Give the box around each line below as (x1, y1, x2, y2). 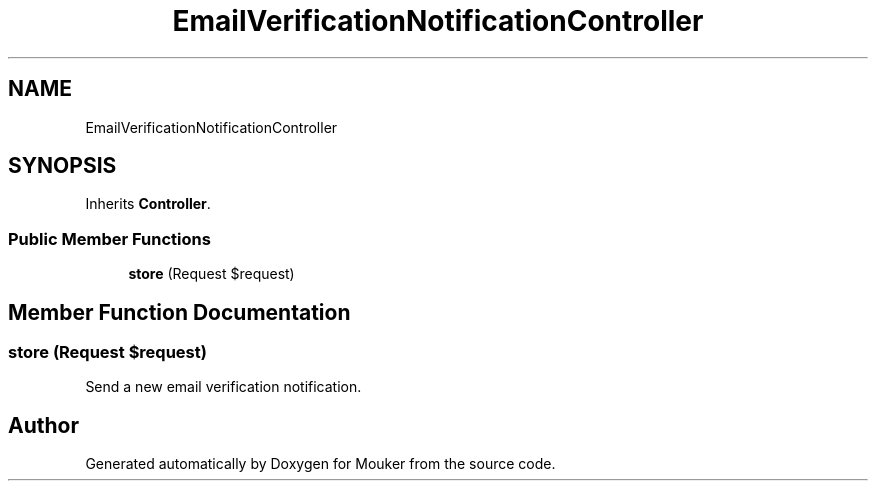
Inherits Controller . (85, 195, 211, 213)
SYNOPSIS (8, 153, 117, 179)
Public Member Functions (8, 228, 211, 249)
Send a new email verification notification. (85, 378, 362, 396)
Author (8, 412, 79, 438)
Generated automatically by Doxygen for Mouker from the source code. (85, 455, 556, 473)
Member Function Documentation (8, 299, 351, 325)
